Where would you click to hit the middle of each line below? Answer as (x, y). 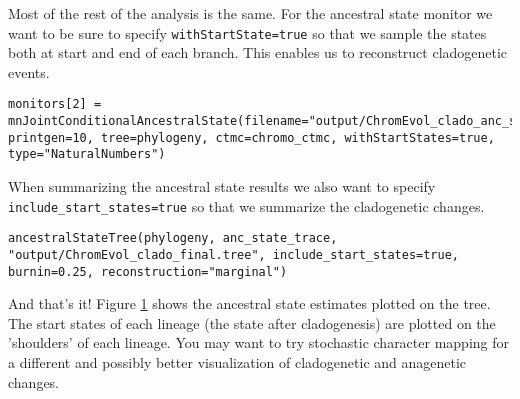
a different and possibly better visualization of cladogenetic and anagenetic (237, 362)
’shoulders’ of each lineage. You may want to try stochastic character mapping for (258, 342)
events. (29, 71)
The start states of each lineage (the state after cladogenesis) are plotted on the (252, 322)
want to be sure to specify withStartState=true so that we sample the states (247, 32)
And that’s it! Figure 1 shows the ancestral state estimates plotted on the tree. (249, 303)
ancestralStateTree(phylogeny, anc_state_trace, (173, 238)
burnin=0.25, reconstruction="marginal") (148, 271)
